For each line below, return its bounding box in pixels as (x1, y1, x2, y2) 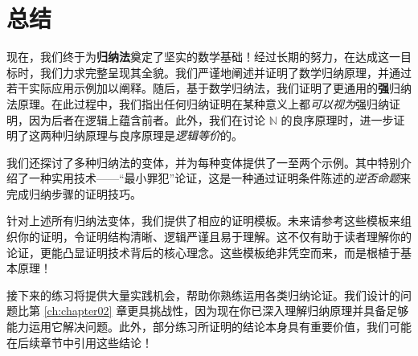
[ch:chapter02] (43, 302, 113, 319)
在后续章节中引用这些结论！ (6, 333, 153, 350)
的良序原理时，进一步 (281, 111, 394, 128)
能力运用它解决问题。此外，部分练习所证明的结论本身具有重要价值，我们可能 (6, 318, 412, 335)
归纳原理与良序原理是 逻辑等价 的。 (62, 127, 243, 144)
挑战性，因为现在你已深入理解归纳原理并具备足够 (150, 302, 409, 319)
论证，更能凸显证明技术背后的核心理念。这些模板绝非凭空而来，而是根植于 (6, 243, 400, 260)
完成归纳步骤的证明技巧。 (6, 185, 141, 202)
